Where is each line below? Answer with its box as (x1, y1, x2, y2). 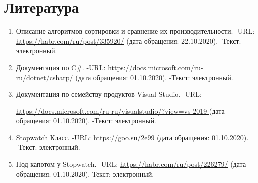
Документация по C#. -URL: (16, 62, 106, 72)
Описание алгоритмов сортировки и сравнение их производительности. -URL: (16, 26, 255, 36)
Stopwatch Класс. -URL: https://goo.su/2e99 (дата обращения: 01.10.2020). (16, 132, 249, 142)
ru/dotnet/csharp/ (16, 72, 73, 82)
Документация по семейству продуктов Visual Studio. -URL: (16, 89, 202, 99)
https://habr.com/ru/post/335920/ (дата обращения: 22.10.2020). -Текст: (16, 35, 241, 46)
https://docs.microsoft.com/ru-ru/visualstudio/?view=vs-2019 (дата (16, 105, 225, 116)
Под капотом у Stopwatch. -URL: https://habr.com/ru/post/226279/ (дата (16, 159, 246, 169)
